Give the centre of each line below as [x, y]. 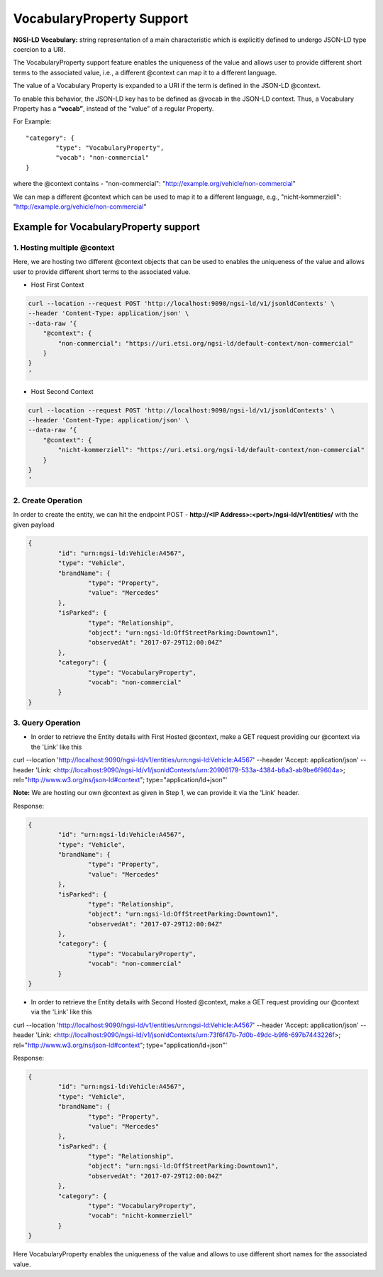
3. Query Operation [47, 723]
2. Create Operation [48, 500]
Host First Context [57, 285]
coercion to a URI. [39, 49]
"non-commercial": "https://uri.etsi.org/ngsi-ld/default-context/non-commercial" [206, 343]
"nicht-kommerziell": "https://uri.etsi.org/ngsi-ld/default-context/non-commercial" [211, 450]
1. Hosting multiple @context [64, 247]
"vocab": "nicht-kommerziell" [140, 1216]
